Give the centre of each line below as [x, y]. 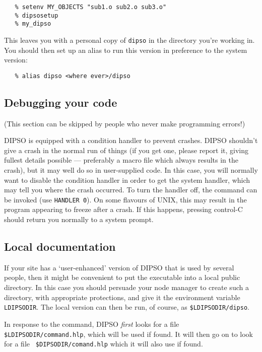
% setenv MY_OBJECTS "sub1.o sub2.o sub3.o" [91, 7]
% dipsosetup [37, 15]
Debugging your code [61, 102]
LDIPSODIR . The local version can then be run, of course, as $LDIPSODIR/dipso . [127, 307]
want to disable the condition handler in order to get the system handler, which [127, 180]
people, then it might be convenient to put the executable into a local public [122, 277]
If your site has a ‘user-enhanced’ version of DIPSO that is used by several [119, 267]
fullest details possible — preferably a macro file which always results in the [121, 160]
